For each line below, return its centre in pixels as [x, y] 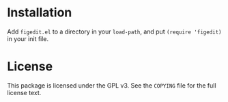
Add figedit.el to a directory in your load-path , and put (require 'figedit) [114, 31]
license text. [24, 92]
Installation [40, 13]
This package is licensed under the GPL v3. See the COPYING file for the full [112, 85]
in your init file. [28, 38]
